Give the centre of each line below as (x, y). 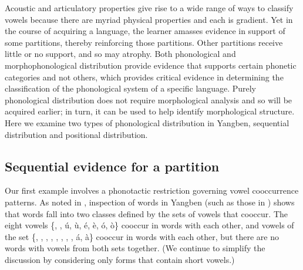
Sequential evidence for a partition (112, 166)
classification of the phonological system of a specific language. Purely (131, 88)
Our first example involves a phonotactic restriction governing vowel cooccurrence (152, 190)
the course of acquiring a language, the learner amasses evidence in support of (145, 31)
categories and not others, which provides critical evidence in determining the (144, 77)
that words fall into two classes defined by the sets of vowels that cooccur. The (146, 213)
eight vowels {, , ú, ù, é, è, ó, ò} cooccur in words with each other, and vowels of (149, 225)
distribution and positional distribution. (76, 134)
